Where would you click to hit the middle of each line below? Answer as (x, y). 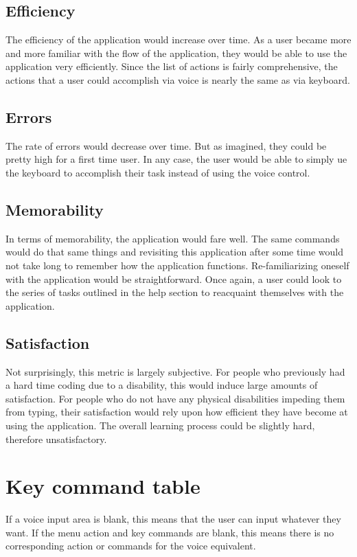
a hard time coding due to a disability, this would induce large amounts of (162, 385)
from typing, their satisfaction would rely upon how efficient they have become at (177, 412)
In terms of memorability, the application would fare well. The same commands (173, 238)
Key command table (103, 486)
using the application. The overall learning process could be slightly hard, (160, 425)
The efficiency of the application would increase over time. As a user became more (178, 39)
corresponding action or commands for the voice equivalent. (131, 546)
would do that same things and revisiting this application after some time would (175, 252)
